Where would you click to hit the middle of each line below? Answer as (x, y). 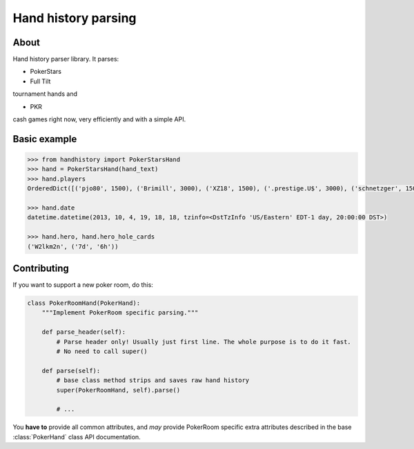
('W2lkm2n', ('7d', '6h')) (73, 246)
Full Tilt (40, 81)
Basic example (45, 139)
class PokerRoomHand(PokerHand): (84, 303)
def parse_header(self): (84, 332)
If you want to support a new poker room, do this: (83, 285)
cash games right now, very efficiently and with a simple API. (99, 119)
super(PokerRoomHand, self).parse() (118, 390)
